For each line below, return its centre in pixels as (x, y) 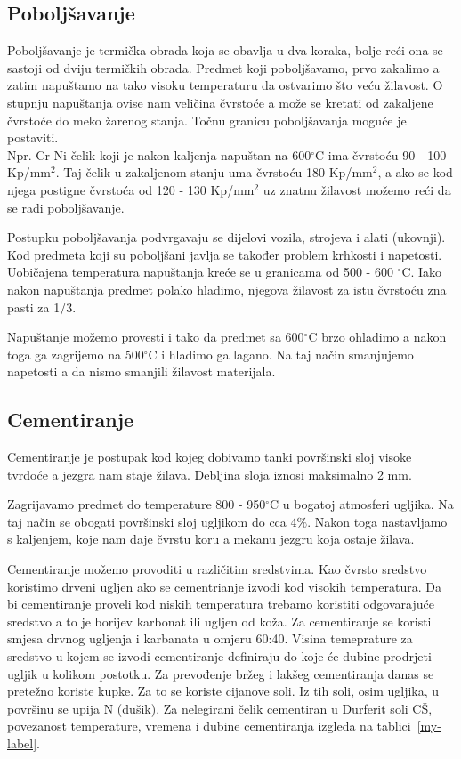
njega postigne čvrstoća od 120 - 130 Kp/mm (131, 189)
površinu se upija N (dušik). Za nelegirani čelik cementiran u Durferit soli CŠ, (220, 708)
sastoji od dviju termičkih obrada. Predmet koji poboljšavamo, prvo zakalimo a (223, 67)
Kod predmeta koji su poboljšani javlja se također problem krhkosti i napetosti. (225, 254)
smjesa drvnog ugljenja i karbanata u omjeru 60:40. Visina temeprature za (210, 638)
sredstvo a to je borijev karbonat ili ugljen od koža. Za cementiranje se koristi (219, 621)
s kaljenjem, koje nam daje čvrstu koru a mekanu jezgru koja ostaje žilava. (211, 539)
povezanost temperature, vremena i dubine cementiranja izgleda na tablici (209, 726)
